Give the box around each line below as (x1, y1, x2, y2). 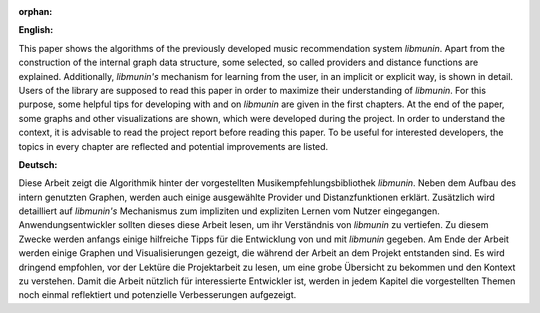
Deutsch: (18, 158, 58, 170)
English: (18, 24, 54, 36)
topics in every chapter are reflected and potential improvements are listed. (18, 140, 329, 152)
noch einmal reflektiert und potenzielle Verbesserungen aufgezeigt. (18, 289, 297, 301)
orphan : (18, 6, 53, 17)
